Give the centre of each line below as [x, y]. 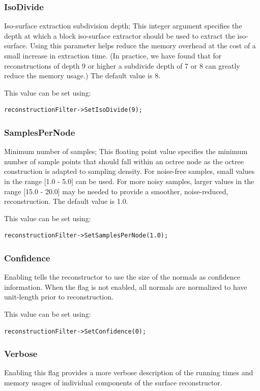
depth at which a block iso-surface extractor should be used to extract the [120, 35]
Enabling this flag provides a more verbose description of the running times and [129, 372]
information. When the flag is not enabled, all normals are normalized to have [126, 287]
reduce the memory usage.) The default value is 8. [82, 76]
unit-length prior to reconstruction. [59, 297]
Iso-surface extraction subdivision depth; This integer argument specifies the [123, 26]
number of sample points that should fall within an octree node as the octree [124, 161]
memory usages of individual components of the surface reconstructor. [113, 382]
